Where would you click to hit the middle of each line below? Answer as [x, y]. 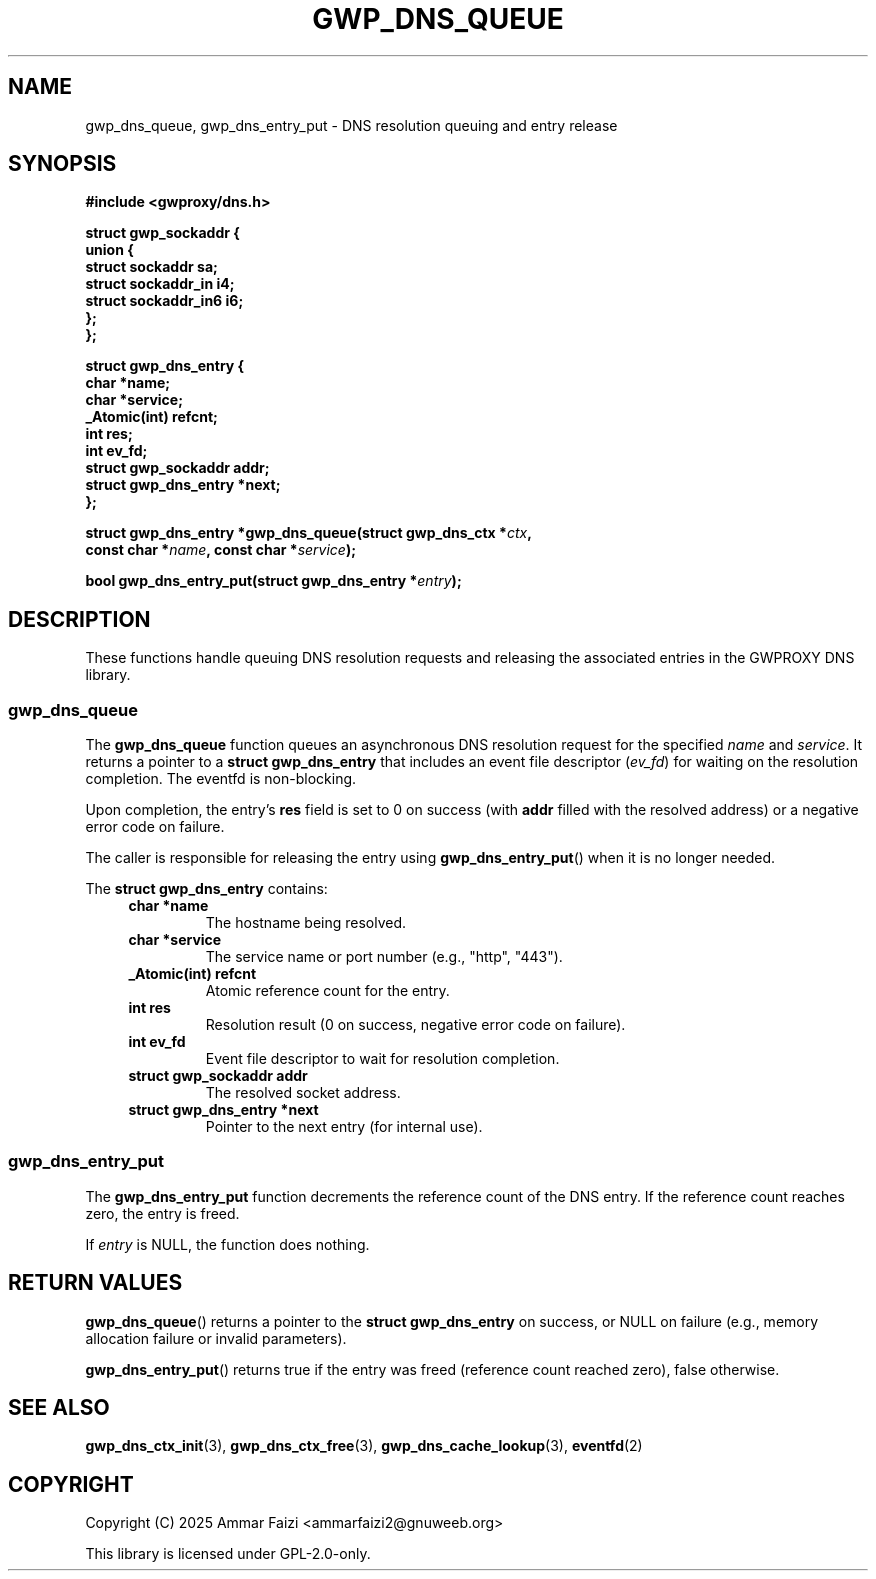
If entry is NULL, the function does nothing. [227, 1244]
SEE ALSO [59, 1408]
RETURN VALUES [95, 1283]
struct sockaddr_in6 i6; [164, 301]
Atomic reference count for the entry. [327, 991]
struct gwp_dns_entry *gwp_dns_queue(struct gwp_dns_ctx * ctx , [308, 533]
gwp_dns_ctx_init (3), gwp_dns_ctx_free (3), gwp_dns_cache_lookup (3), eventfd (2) [364, 1446]
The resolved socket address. [303, 1093]
